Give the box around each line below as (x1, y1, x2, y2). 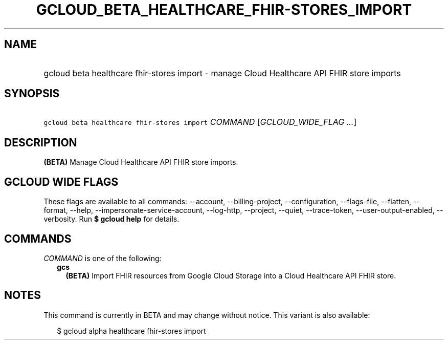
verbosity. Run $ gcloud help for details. (43, 214, 180, 224)
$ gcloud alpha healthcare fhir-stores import (57, 326, 206, 335)
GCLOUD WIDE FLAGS (4, 175, 119, 188)
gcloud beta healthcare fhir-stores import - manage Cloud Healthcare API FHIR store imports (43, 68, 401, 78)
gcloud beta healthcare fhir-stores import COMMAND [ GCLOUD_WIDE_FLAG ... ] (43, 117, 357, 127)
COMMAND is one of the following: (43, 253, 162, 263)
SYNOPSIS (4, 87, 60, 100)
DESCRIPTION (4, 136, 77, 149)
